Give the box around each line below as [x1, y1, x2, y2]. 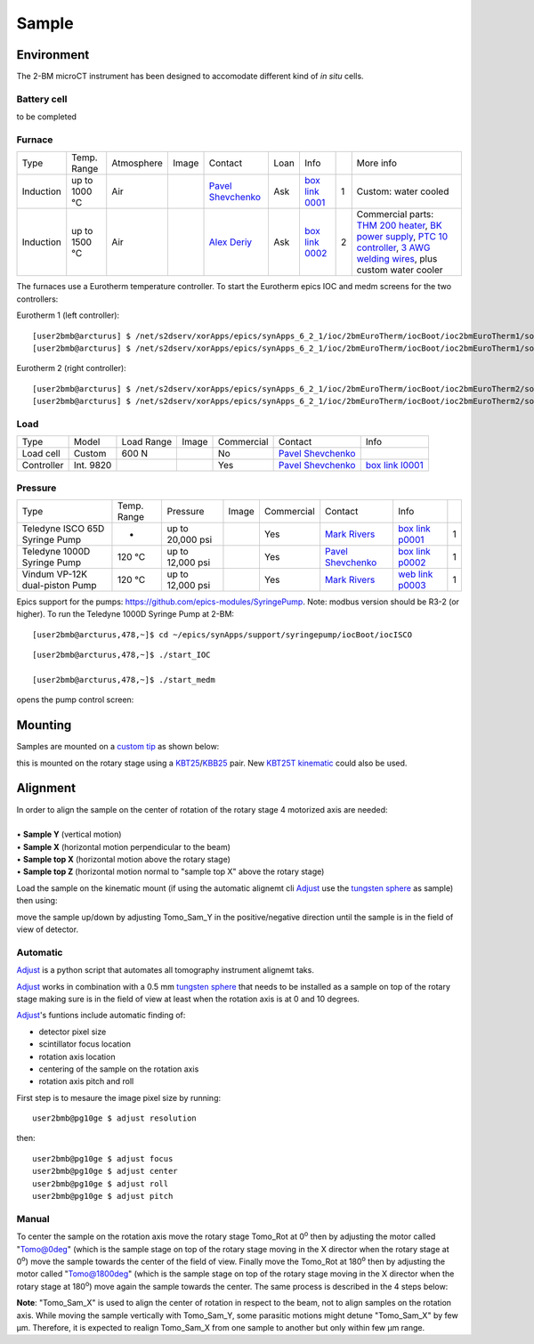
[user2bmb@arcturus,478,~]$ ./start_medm [32, 675, 215, 684]
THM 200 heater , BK [356, 219, 442, 231]
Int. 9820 [73, 459, 112, 472]
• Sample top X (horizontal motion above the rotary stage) [16, 854, 231, 865]
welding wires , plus [356, 253, 438, 265]
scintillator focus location [38, 1039, 131, 1049]
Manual [16, 1212, 51, 1225]
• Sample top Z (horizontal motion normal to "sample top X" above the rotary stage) [16, 866, 325, 877]
